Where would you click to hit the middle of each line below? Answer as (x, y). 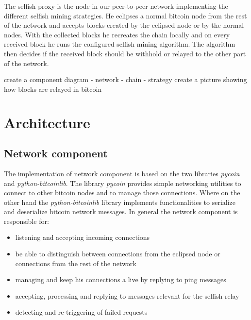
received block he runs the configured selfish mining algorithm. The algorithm (120, 44)
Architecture (47, 122)
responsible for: (26, 221)
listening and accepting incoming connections (83, 237)
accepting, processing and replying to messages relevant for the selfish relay (127, 295)
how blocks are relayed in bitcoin (53, 89)
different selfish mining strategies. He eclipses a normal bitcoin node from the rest (125, 15)
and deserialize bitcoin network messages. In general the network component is (121, 211)
